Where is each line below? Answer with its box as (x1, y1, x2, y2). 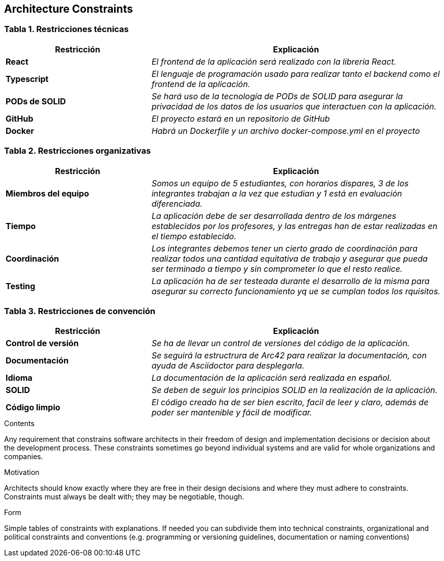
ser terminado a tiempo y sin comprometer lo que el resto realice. (151, 263, 403, 274)
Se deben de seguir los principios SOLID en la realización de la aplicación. (151, 385, 438, 396)
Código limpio (6, 402, 61, 413)
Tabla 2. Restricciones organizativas (4, 146, 151, 156)
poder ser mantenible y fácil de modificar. (151, 407, 312, 418)
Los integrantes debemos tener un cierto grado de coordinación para (151, 243, 418, 254)
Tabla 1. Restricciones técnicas (4, 24, 129, 35)
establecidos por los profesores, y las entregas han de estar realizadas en (151, 220, 437, 231)
